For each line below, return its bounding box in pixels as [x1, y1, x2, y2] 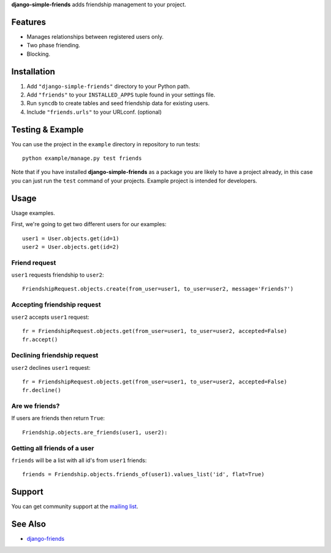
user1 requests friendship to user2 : [11, 271, 104, 279]
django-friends [26, 535, 64, 543]
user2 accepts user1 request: [11, 313, 89, 321]
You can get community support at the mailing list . [11, 503, 139, 510]
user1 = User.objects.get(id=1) [22, 235, 120, 242]
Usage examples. [11, 209, 55, 216]
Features [11, 17, 46, 27]
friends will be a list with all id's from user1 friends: [11, 457, 147, 464]
